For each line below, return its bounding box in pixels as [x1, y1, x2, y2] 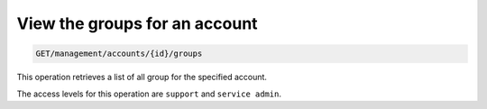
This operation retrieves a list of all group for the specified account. [16, 72, 268, 83]
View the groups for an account [16, 14, 258, 33]
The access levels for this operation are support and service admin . [16, 88, 281, 99]
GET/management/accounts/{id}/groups [35, 49, 203, 59]
